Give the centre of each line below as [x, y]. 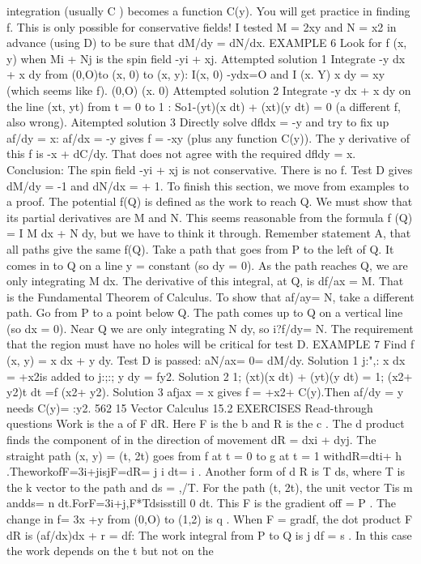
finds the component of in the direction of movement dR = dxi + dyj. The [191, 440]
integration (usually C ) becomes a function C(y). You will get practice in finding [208, 11]
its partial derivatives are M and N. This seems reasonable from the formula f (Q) [210, 217]
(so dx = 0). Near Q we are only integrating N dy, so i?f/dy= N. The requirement [210, 328]
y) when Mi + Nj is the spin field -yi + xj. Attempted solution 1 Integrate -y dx [206, 58]
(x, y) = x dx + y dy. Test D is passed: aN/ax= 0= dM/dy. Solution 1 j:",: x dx [206, 360]
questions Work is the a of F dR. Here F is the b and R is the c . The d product [206, 423]
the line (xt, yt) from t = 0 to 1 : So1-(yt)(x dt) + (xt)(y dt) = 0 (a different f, [204, 106]
